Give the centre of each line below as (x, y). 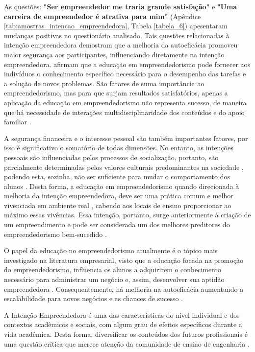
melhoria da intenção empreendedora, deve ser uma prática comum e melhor (119, 196)
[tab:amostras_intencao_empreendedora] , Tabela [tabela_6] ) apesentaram (116, 26)
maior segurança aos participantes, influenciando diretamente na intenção (114, 54)
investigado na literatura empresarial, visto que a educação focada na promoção (124, 260)
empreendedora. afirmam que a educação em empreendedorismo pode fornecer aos (127, 64)
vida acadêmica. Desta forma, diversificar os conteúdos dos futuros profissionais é (126, 334)
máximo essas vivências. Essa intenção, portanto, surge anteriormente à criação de (127, 215)
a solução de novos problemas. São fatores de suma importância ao (104, 83)
